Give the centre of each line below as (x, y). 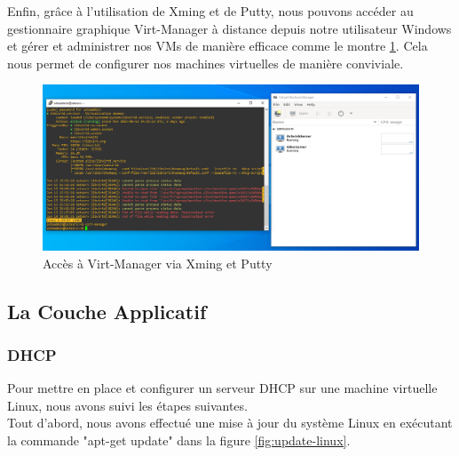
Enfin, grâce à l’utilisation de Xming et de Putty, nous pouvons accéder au (210, 11)
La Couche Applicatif (107, 311)
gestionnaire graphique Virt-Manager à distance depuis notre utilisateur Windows (229, 28)
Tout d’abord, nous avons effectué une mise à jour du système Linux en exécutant (230, 423)
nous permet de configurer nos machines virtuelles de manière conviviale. (206, 63)
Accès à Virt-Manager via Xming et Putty (158, 263)
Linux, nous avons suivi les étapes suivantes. (127, 405)
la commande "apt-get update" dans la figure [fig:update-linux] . (179, 440)
